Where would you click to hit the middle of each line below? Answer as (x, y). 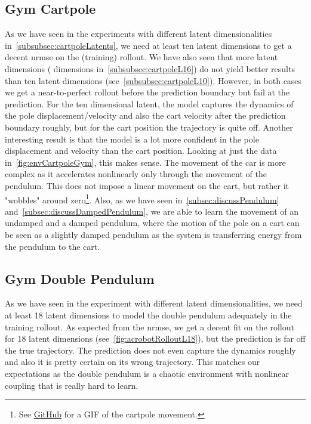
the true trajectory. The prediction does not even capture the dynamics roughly (150, 350)
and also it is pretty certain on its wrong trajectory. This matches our (133, 362)
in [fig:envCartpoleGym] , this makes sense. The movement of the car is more (145, 162)
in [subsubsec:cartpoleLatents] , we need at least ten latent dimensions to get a (148, 45)
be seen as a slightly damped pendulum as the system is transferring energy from (153, 234)
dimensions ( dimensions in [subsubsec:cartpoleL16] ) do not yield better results (150, 68)
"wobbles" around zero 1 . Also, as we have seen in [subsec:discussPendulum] (142, 199)
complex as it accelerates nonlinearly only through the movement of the (136, 174)
